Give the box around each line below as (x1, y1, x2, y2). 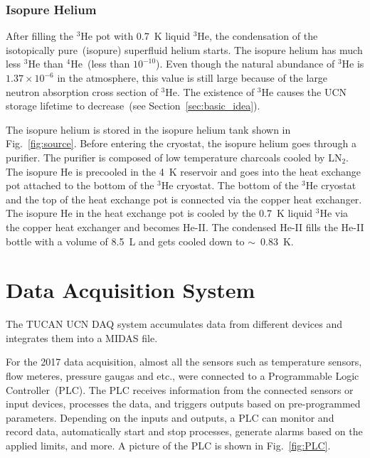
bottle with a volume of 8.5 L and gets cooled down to (6, 233, 245, 248)
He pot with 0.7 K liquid (80, 28, 190, 43)
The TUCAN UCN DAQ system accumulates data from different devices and (6, 316, 343, 331)
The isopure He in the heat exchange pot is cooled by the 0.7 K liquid (6, 206, 313, 220)
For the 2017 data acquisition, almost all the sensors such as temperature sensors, (6, 354, 362, 369)
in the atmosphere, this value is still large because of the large (57, 70, 328, 85)
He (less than (70, 56, 130, 71)
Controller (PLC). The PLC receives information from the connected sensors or (6, 382, 354, 397)
